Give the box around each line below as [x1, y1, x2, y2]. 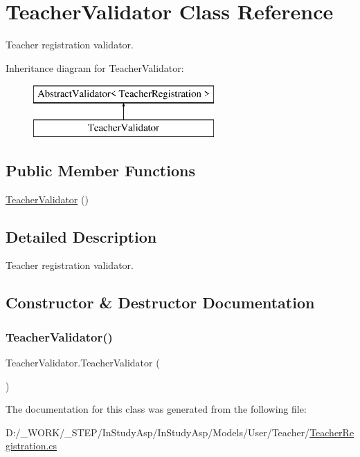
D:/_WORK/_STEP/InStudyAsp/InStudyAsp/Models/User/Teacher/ [6, 425, 310, 439]
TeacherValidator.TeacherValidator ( [6, 355, 160, 370]
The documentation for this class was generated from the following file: [6, 402, 307, 416]
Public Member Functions [6, 159, 195, 180]
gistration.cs [6, 438, 57, 453]
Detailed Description [6, 225, 157, 247]
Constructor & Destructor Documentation [6, 292, 315, 313]
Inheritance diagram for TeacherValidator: [6, 60, 184, 75]
